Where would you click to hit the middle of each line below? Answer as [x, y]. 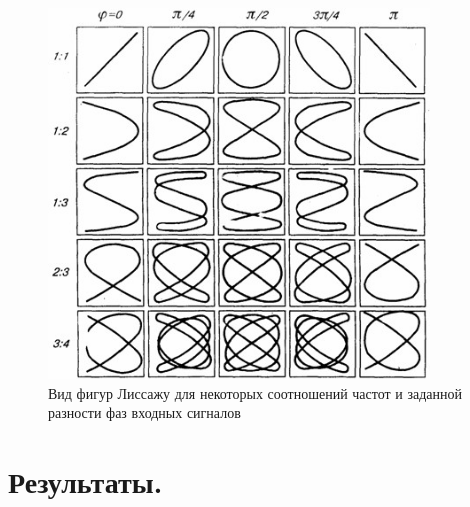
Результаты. [85, 480]
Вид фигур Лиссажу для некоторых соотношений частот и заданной [255, 392]
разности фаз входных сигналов [144, 412]
